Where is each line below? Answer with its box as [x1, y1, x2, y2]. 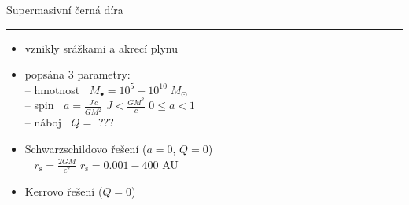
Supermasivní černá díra [6, 2, 123, 17]
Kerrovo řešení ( [24, 182, 103, 199]
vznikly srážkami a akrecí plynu [24, 39, 179, 56]
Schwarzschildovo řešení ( [24, 140, 147, 156]
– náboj [24, 114, 62, 130]
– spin [24, 97, 54, 113]
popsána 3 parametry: [24, 66, 131, 82]
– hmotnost [24, 81, 80, 97]
